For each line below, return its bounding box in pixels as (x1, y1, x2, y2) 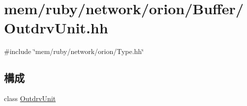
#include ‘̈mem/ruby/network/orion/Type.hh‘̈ (4, 46, 144, 56)
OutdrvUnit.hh (4, 18, 108, 38)
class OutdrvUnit (4, 93, 56, 104)
